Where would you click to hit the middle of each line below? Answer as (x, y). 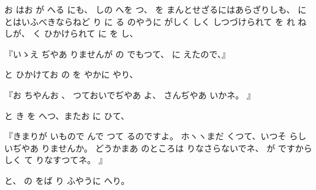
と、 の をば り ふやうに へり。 (67, 180)
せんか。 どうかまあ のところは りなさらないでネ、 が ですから (185, 148)
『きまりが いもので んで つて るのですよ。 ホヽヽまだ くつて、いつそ (145, 136)
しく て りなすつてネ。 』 (56, 160)
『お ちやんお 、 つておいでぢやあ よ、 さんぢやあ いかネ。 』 (130, 94)
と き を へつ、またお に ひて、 (67, 115)
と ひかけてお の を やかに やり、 (71, 74)
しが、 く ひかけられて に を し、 (71, 33)
